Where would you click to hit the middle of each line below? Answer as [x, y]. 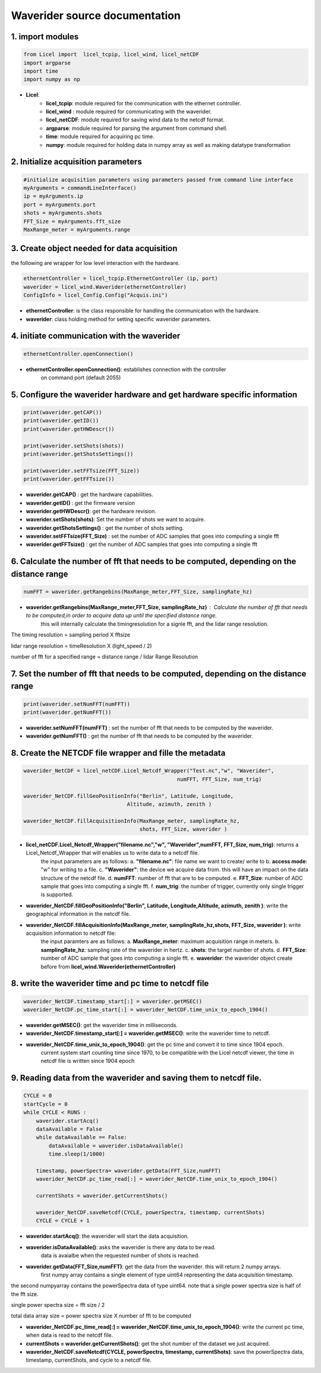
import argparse [47, 63]
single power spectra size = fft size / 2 [58, 1305]
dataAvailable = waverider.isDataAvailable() [116, 1146]
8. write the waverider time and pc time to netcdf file [110, 983]
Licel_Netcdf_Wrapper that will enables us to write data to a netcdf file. [112, 853]
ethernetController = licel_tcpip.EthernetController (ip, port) [121, 279]
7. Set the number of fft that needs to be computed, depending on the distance [159, 674]
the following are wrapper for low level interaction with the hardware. [95, 263]
